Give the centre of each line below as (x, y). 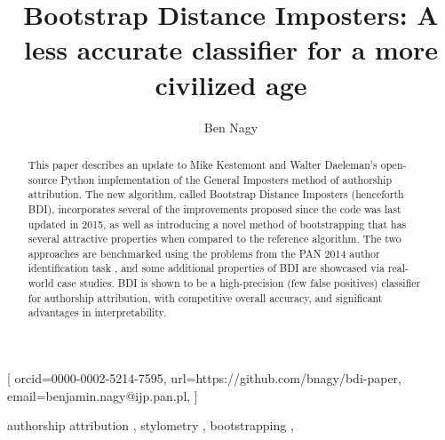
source (43, 179)
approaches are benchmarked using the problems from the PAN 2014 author (204, 253)
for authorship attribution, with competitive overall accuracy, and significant (205, 297)
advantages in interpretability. (97, 312)
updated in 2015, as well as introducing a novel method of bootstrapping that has (217, 224)
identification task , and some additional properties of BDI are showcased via (206, 268)
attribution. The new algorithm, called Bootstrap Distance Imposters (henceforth (216, 194)
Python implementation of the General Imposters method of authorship (226, 179)
